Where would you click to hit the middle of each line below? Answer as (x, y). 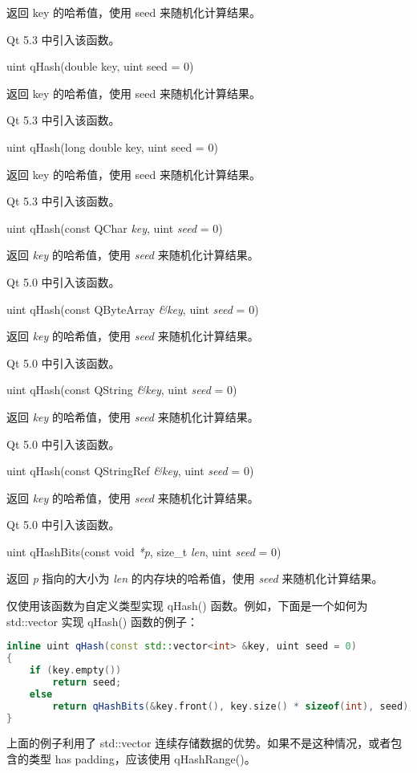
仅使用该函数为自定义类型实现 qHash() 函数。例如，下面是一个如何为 (187, 606)
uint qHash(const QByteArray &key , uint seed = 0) (133, 309)
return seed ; (87, 682)
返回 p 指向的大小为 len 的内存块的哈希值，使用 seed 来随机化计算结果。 (195, 578)
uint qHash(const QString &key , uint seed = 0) (122, 390)
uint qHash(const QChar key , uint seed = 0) (115, 228)
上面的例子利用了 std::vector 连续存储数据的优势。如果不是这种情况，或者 (199, 743)
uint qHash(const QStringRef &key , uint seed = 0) (130, 471)
